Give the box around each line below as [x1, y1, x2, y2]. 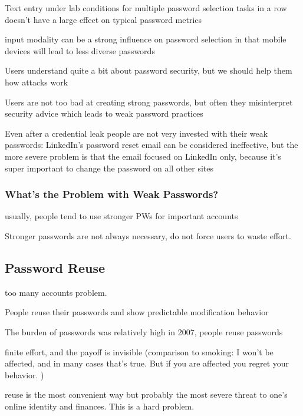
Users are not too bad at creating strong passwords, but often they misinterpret [5, 95, 293, 108]
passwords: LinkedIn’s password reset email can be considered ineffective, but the [5, 138, 298, 151]
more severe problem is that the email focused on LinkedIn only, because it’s [5, 150, 281, 162]
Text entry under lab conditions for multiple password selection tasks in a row [5, 2, 287, 14]
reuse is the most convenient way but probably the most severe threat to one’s [5, 388, 288, 401]
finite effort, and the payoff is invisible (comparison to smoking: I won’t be [5, 345, 274, 358]
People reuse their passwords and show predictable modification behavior [5, 306, 269, 318]
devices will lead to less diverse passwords [5, 44, 155, 57]
